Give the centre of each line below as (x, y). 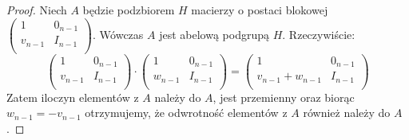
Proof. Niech (37, 10)
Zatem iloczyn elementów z (73, 97)
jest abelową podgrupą (214, 34)
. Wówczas (118, 34)
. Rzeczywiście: (319, 34)
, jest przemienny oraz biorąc (284, 97)
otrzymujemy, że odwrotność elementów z (186, 113)
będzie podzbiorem (129, 10)
